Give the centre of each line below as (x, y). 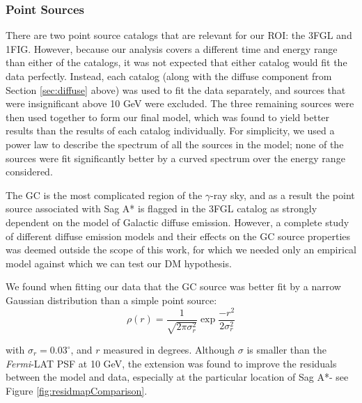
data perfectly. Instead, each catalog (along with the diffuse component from (169, 76)
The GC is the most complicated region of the (104, 195)
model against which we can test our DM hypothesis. (119, 263)
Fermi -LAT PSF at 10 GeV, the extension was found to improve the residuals (171, 363)
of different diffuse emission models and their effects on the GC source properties (178, 236)
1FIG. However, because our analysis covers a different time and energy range (172, 48)
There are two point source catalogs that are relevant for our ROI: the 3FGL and (179, 35)
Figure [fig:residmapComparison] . (77, 390)
